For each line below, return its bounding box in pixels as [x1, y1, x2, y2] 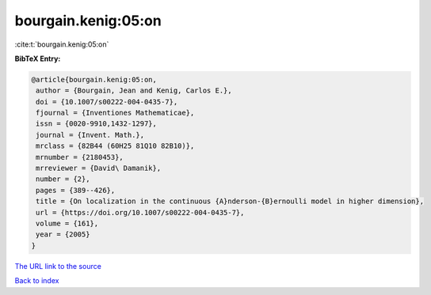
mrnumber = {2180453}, [36, 153, 124, 161]
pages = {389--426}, [36, 186, 116, 195]
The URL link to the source [14, 261, 102, 270]
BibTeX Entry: [14, 54, 61, 63]
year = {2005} [36, 230, 90, 239]
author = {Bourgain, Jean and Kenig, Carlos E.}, [36, 86, 233, 95]
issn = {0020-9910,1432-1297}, [36, 119, 158, 128]
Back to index [14, 276, 59, 286]
